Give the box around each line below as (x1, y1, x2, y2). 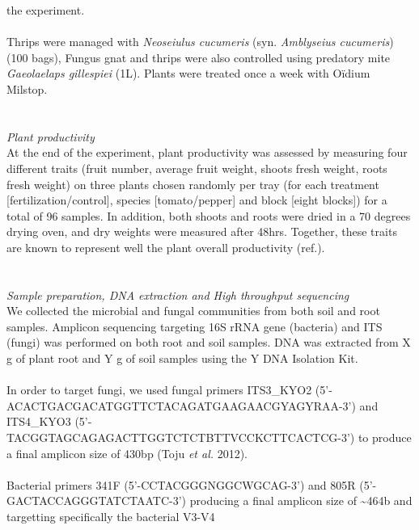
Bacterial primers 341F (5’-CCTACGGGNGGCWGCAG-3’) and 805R (6, 476, 356, 493)
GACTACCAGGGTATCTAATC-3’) (6, 492, 187, 509)
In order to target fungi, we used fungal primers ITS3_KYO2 (6, 381, 312, 398)
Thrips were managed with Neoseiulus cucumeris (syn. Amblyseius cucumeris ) (6, 33, 394, 50)
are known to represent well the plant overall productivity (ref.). (6, 238, 325, 255)
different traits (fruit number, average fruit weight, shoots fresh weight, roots (6, 159, 387, 176)
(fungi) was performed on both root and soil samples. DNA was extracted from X (6, 334, 411, 351)
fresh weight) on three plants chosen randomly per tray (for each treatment (6, 175, 379, 192)
